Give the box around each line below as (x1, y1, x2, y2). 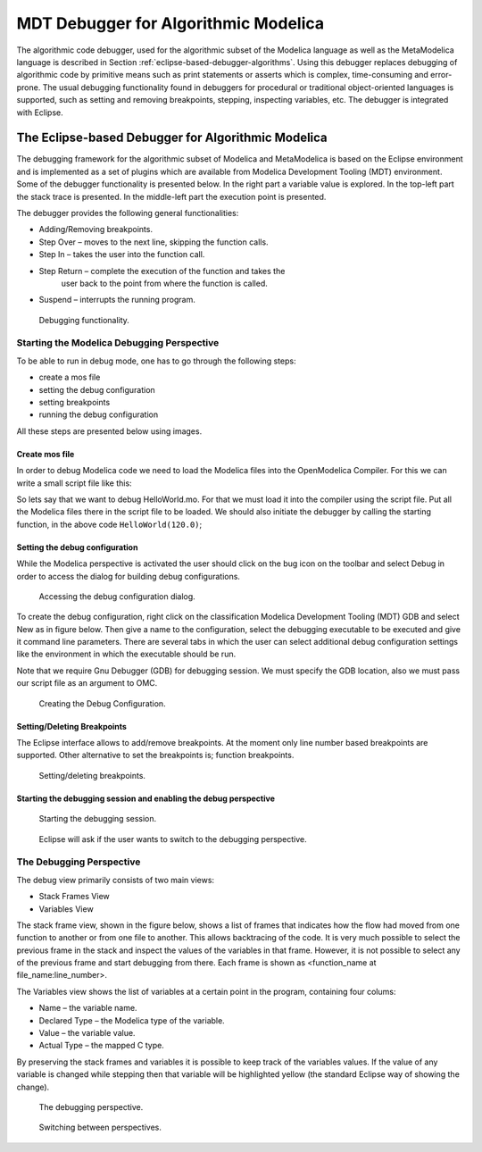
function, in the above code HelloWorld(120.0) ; (16, 519, 203, 530)
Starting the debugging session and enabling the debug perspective (16, 793, 276, 804)
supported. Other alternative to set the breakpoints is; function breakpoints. (16, 750, 295, 761)
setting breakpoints (38, 397, 111, 408)
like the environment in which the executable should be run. (16, 648, 237, 660)
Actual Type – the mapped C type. (38, 1040, 164, 1051)
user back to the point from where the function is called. (61, 278, 268, 288)
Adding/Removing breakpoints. (38, 224, 154, 235)
